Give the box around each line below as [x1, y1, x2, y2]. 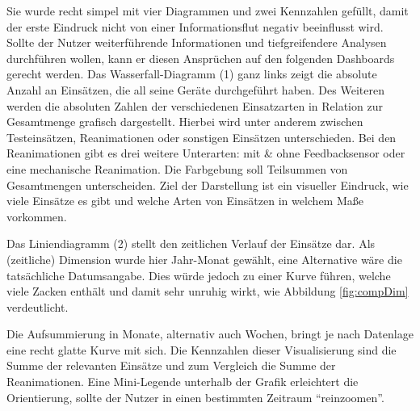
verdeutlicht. [6, 298, 69, 315]
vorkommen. [6, 208, 67, 224]
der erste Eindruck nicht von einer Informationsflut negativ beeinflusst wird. [6, 18, 384, 35]
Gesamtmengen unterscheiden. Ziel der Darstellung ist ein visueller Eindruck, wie [6, 176, 409, 193]
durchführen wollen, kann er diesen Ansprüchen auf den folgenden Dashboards [6, 49, 395, 66]
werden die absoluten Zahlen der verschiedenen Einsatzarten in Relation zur [6, 97, 383, 114]
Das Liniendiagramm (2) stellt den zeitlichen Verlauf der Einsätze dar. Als [6, 235, 376, 252]
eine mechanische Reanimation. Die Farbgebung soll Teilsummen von [6, 160, 348, 177]
